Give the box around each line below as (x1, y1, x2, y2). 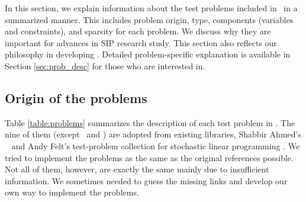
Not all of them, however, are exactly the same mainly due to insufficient (5, 163, 269, 175)
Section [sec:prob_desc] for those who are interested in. (5, 59, 205, 72)
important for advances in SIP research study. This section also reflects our (5, 36, 277, 49)
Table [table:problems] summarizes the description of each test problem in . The (5, 116, 295, 129)
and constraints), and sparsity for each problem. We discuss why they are (5, 25, 271, 37)
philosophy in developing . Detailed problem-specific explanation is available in (5, 48, 291, 60)
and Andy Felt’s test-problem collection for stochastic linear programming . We (11, 139, 300, 152)
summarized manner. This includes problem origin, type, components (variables (5, 13, 294, 25)
